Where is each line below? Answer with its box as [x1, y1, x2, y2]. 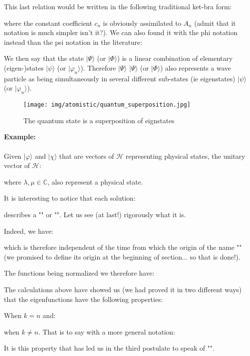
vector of [4, 160, 30, 170]
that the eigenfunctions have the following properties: [4, 294, 163, 304]
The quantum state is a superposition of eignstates [23, 115, 175, 125]
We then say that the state [4, 53, 84, 63]
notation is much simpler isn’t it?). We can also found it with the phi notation [4, 27, 238, 37]
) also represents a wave [160, 62, 231, 73]
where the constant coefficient [4, 18, 92, 28]
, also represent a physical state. [47, 176, 143, 187]
